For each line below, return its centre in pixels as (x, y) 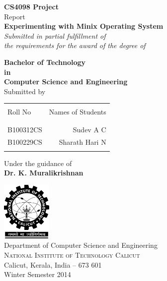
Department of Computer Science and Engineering (81, 245)
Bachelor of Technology (45, 62)
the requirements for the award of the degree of (75, 45)
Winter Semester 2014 (38, 274)
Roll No (19, 112)
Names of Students (78, 112)
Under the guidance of (38, 163)
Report (15, 16)
